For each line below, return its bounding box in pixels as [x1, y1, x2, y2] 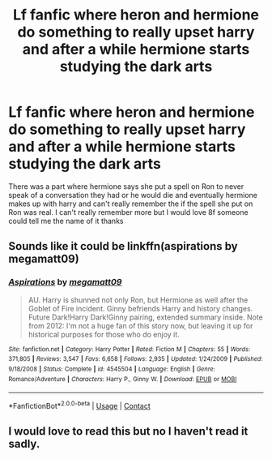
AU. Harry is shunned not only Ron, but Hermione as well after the [28, 294, 249, 305]
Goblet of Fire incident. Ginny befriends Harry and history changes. [28, 303, 253, 313]
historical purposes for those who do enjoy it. [28, 329, 180, 339]
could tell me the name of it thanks [8, 216, 124, 225]
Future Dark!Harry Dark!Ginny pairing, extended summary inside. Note [28, 312, 263, 322]
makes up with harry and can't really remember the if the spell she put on [8, 199, 253, 208]
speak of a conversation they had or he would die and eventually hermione [8, 190, 257, 199]
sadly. [8, 437, 40, 451]
